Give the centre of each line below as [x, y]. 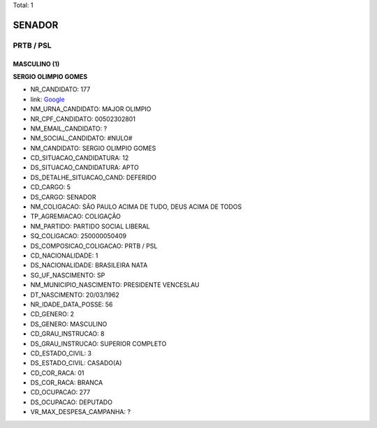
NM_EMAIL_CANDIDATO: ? [69, 128]
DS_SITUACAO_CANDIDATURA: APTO [84, 168]
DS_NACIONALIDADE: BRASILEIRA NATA [89, 265]
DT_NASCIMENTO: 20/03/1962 [75, 295]
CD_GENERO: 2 [52, 314]
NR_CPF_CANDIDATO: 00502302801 [83, 119]
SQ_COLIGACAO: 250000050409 [79, 236]
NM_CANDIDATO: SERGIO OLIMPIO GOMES [93, 148]
